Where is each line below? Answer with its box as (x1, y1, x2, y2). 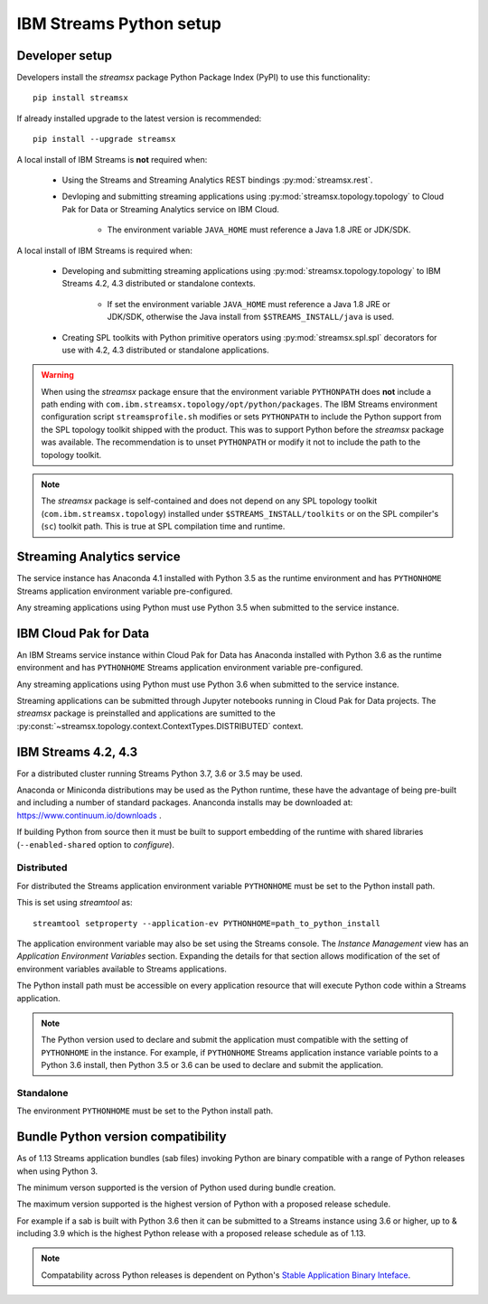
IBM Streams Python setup (16, 14, 221, 33)
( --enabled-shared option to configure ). (16, 839, 175, 849)
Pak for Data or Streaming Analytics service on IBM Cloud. (61, 203, 280, 214)
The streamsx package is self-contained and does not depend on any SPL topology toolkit (41, 495, 378, 506)
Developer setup (16, 48, 113, 63)
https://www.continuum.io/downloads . (16, 810, 162, 821)
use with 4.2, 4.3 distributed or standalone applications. (61, 344, 270, 355)
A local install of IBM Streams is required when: (16, 245, 193, 256)
